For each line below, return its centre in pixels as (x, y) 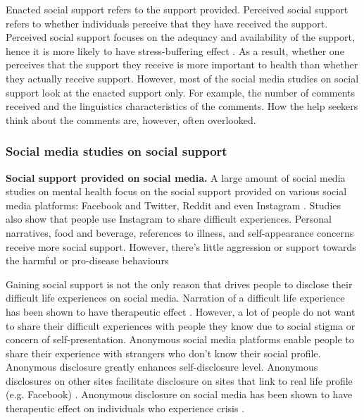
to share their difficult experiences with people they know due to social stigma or (181, 325)
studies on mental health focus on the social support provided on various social (176, 191)
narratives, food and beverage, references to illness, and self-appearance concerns (180, 232)
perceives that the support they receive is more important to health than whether (182, 64)
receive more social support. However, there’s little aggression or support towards (181, 246)
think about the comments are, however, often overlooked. (131, 119)
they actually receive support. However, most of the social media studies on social (182, 78)
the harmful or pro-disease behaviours (87, 260)
